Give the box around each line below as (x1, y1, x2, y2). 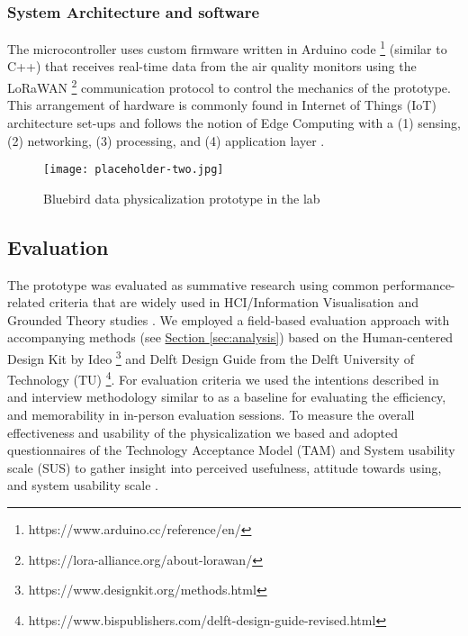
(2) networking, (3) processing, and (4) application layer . (7, 131, 325, 150)
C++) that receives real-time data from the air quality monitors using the (7, 57, 417, 76)
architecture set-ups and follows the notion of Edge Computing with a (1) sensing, (7, 113, 461, 132)
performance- (382, 275, 455, 294)
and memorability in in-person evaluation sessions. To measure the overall (7, 405, 415, 424)
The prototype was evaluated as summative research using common (7, 275, 379, 294)
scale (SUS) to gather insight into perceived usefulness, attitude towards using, (7, 458, 442, 477)
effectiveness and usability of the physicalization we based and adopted (7, 422, 398, 441)
